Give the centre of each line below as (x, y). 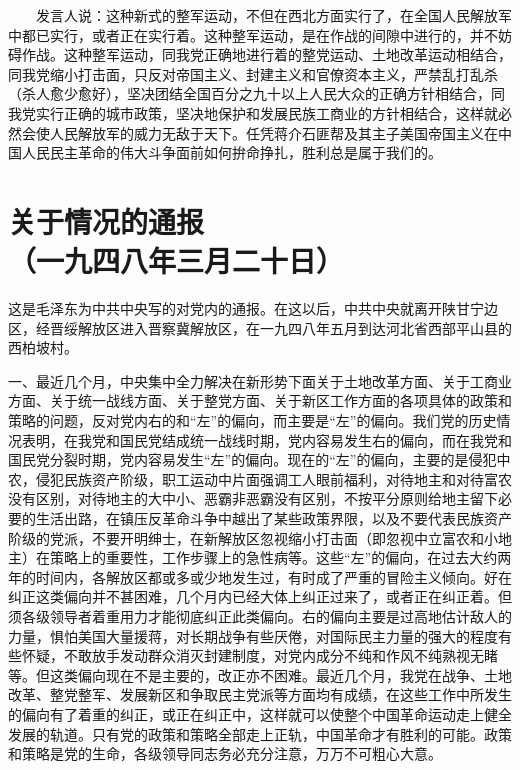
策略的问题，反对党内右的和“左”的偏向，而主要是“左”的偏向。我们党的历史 (252, 420)
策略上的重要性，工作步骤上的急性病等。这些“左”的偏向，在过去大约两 (280, 557)
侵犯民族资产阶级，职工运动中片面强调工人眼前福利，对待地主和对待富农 (273, 478)
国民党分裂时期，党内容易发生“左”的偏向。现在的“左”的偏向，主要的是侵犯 (252, 459)
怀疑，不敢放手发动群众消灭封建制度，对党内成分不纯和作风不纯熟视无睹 (259, 655)
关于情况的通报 (106, 220)
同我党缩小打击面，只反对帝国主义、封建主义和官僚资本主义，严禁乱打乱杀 (253, 73)
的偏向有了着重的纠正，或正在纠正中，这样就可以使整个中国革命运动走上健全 (260, 713)
